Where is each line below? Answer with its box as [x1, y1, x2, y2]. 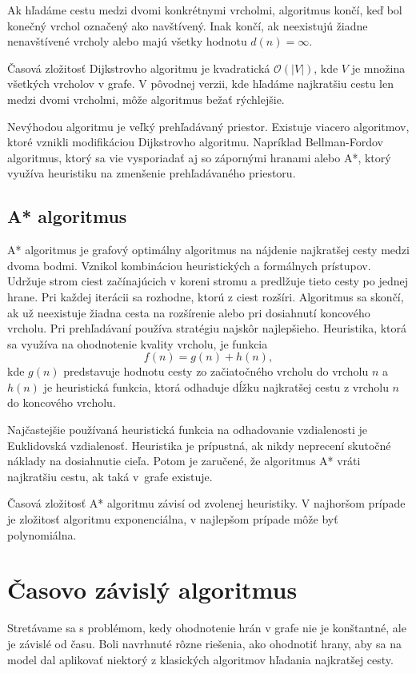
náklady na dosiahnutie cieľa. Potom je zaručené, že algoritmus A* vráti [7, 452, 361, 469]
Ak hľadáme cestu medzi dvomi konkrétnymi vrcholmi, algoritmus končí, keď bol [7, 2, 402, 18]
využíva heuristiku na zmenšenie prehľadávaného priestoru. [7, 165, 296, 181]
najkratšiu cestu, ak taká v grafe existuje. [7, 468, 213, 484]
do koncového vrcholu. [7, 394, 116, 411]
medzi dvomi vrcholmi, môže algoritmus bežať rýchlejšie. [7, 90, 285, 107]
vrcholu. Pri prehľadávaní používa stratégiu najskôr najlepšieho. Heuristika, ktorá [7, 320, 407, 336]
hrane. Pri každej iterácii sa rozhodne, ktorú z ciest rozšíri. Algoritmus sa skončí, [7, 288, 404, 305]
